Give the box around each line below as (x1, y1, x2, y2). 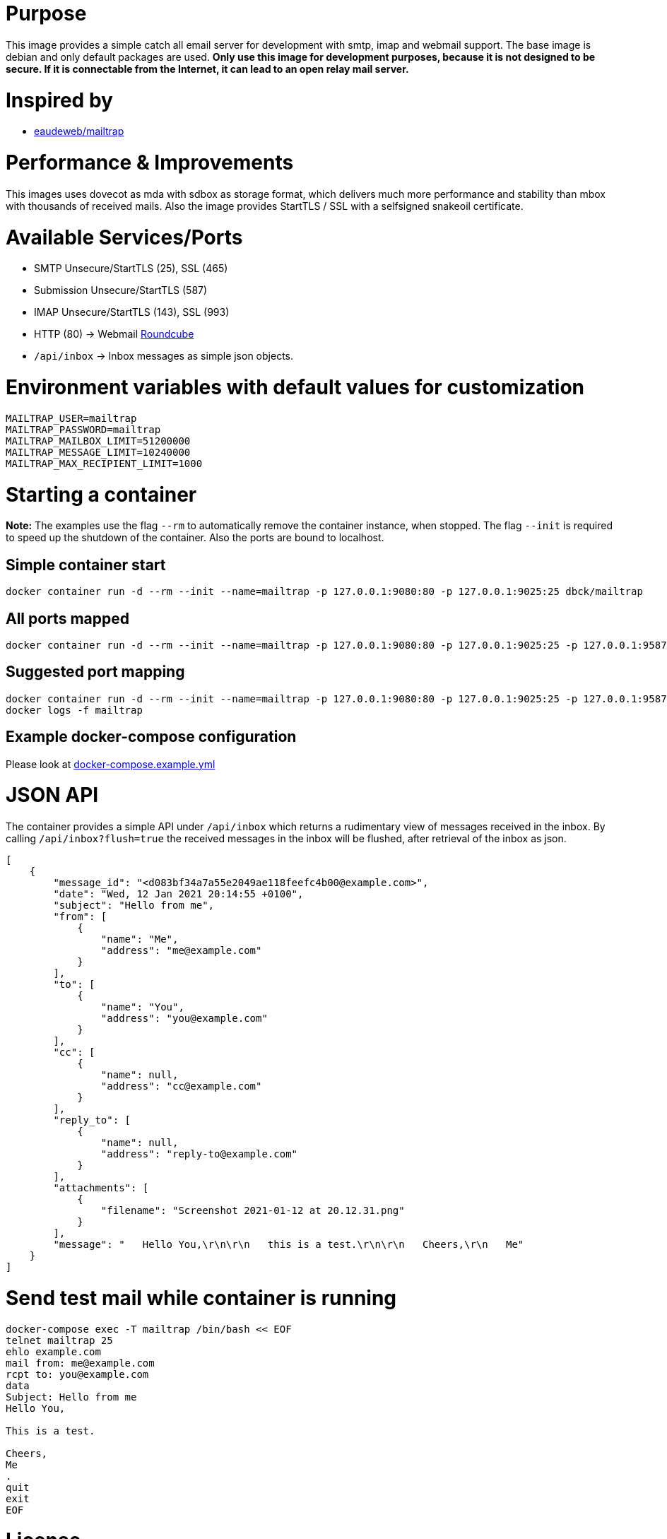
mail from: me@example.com (6, 1357, 155, 1369)
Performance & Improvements (6, 151, 294, 175)
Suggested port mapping (6, 663, 185, 681)
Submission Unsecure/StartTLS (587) (34, 284, 208, 297)
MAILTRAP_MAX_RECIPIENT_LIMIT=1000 (6, 457, 203, 469)
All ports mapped (6, 609, 129, 627)
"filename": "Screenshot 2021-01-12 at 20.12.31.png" (100, 1205, 405, 1217)
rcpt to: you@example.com (6, 1368, 149, 1380)
